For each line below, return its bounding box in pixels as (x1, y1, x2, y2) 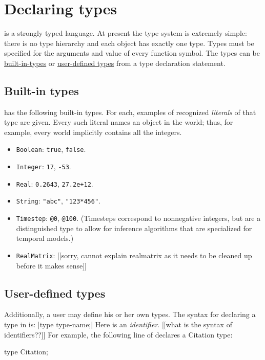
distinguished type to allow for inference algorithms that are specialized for (16, 222, 252, 233)
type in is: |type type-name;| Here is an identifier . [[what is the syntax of (4, 319, 232, 329)
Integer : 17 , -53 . (16, 161, 71, 172)
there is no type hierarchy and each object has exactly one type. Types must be (4, 37, 254, 48)
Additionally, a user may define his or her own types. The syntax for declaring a (4, 309, 256, 320)
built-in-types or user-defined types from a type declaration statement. (4, 57, 226, 68)
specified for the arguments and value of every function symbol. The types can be (4, 48, 260, 58)
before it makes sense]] (16, 260, 87, 271)
